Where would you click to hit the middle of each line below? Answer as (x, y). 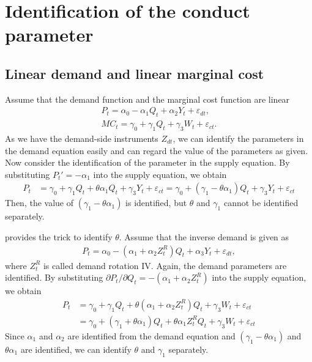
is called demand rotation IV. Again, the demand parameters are (165, 265)
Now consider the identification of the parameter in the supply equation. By (147, 162)
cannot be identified (261, 203)
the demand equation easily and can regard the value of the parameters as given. (157, 150)
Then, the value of (39, 203)
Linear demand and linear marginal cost (135, 73)
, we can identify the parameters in (238, 139)
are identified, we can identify (76, 349)
